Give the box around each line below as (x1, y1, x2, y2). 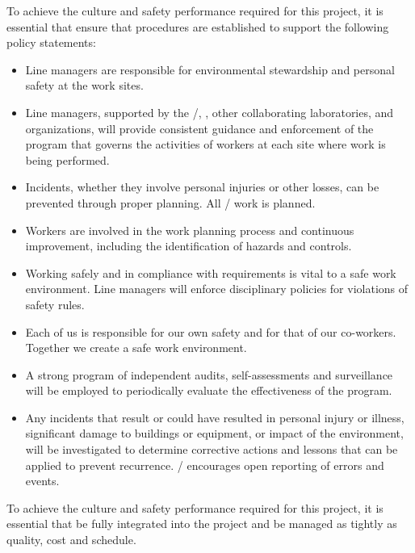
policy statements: (6, 34, 96, 51)
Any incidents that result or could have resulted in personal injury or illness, (25, 408, 405, 425)
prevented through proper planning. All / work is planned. (25, 194, 316, 211)
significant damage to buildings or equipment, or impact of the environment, (25, 425, 404, 442)
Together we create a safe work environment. (25, 339, 247, 356)
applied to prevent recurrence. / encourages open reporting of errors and (25, 456, 384, 473)
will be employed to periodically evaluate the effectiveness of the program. (25, 382, 392, 399)
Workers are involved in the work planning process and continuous (25, 221, 354, 238)
